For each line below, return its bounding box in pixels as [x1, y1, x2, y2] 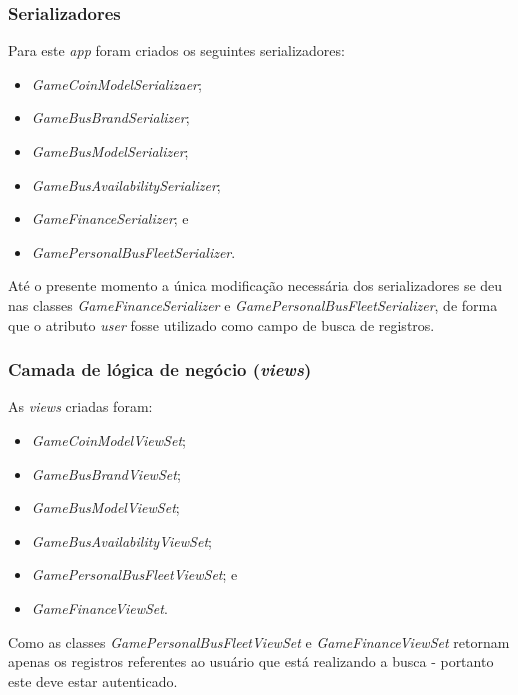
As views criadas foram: [8, 396, 153, 417]
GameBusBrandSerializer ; [31, 107, 190, 128]
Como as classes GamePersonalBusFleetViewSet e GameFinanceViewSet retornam [8, 631, 510, 652]
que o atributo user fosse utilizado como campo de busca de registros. [8, 314, 435, 335]
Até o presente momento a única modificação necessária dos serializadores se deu [8, 275, 503, 296]
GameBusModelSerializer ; [31, 141, 189, 161]
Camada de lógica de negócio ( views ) [8, 357, 312, 382]
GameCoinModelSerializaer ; [31, 73, 202, 94]
